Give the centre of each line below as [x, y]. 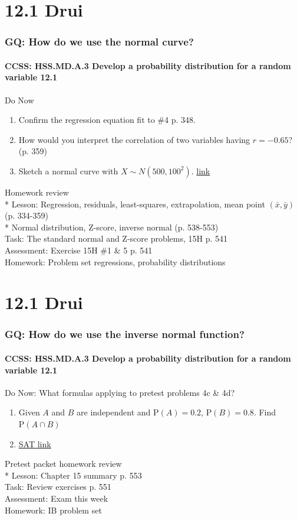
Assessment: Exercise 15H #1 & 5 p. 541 [79, 250]
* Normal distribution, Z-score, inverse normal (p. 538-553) [112, 227]
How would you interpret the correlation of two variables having [134, 139]
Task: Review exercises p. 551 [58, 487]
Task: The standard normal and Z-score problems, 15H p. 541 [116, 238]
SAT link [35, 443]
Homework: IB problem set [53, 510]
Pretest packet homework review [63, 464]
